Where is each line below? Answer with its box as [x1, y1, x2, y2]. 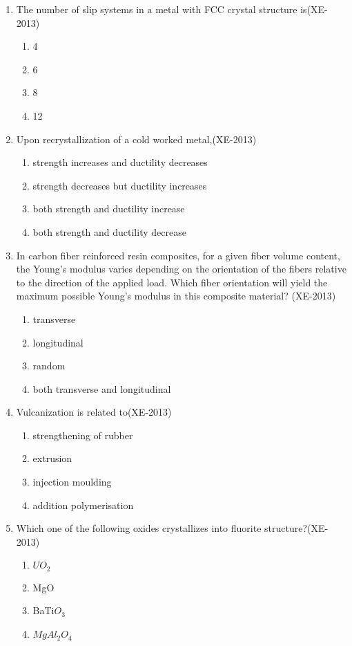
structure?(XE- [264, 521, 329, 535]
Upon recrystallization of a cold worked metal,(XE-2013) [16, 131, 257, 146]
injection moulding [32, 474, 112, 489]
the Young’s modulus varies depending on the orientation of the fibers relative [16, 261, 346, 276]
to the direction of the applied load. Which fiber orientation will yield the [16, 275, 328, 289]
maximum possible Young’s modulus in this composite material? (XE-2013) [16, 288, 336, 303]
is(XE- [300, 2, 328, 16]
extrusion [32, 451, 72, 465]
